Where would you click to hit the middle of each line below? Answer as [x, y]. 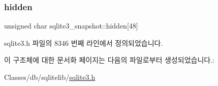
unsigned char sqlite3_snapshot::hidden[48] [71, 26]
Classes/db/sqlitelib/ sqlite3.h [50, 77]
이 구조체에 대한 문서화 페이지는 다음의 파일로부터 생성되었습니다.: [109, 60]
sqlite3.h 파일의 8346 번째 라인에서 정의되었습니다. [84, 42]
